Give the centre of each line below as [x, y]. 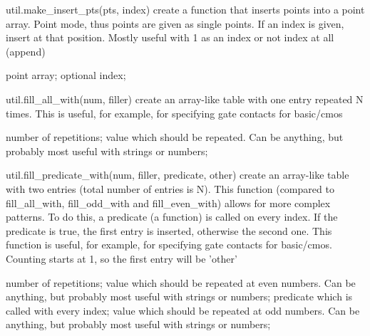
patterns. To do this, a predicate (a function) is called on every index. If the [172, 217]
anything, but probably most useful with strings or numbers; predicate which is [179, 296]
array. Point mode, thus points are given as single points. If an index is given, [175, 23]
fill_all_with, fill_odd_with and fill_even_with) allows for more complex [168, 203]
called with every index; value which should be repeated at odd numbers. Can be [183, 310]
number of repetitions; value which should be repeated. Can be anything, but [175, 137]
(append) [26, 51]
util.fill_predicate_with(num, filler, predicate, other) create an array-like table [178, 175]
